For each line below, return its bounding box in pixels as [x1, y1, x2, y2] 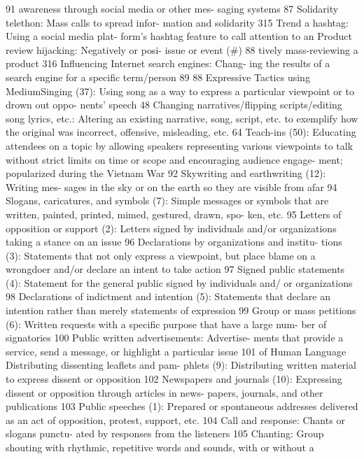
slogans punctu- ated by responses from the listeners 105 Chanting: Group [6, 426, 324, 441]
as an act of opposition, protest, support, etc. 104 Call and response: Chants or [6, 412, 345, 427]
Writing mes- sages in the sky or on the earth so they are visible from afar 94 [6, 179, 337, 194]
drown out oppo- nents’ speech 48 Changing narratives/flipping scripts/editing [6, 97, 342, 112]
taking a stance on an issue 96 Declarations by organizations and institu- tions [6, 234, 342, 249]
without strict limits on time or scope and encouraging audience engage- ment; [6, 152, 343, 167]
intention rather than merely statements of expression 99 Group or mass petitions [6, 303, 356, 318]
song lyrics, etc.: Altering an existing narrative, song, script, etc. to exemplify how [6, 111, 358, 125]
